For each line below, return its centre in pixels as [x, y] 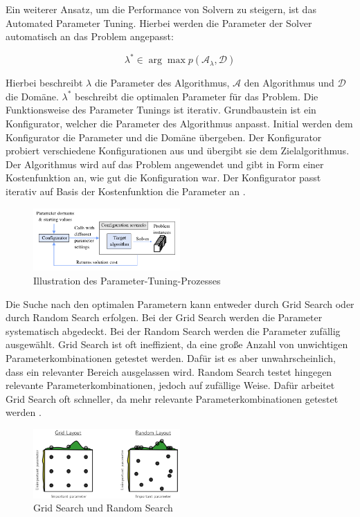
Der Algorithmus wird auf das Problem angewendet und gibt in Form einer [165, 164]
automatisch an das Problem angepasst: [90, 36]
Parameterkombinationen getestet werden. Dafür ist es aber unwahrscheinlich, [171, 358]
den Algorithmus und [289, 83]
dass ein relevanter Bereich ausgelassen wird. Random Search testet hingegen [169, 371]
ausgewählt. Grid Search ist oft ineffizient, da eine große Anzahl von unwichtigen [177, 344]
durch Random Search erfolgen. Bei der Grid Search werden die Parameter [164, 317]
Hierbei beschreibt [44, 83]
